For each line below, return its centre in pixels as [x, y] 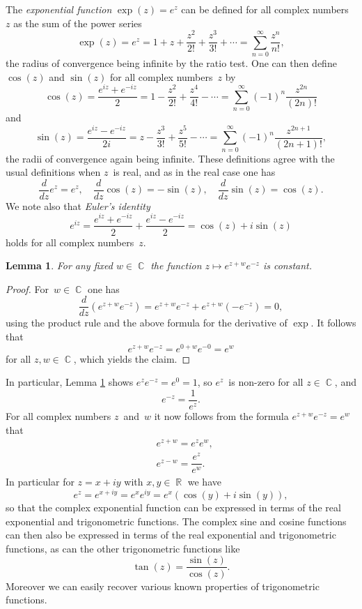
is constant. [288, 265]
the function [176, 265]
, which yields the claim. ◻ [132, 358]
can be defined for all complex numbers [265, 9]
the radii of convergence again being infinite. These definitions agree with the [170, 158]
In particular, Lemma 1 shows [70, 382]
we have [204, 482]
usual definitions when [53, 172]
